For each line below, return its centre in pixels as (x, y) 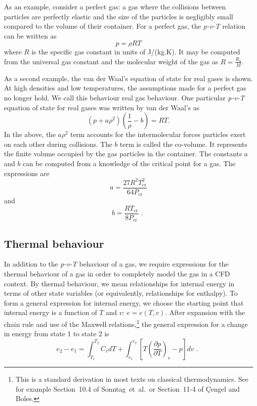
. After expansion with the (205, 312)
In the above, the (30, 134)
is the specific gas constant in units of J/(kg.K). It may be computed (136, 52)
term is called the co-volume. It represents (184, 144)
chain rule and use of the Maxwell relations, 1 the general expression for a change (126, 323)
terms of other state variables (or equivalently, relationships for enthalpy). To (121, 293)
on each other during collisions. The (58, 144)
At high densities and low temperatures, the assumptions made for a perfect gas (125, 88)
